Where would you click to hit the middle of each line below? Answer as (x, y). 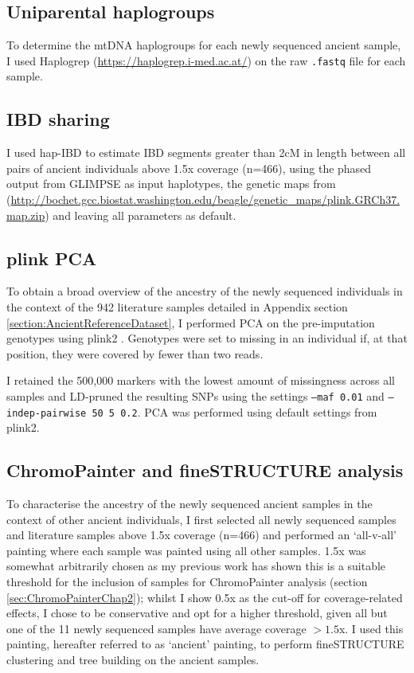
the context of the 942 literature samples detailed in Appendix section (177, 307)
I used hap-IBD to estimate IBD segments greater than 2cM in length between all (206, 153)
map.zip (26, 215)
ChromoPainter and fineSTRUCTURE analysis (205, 470)
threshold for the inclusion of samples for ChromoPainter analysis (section (187, 582)
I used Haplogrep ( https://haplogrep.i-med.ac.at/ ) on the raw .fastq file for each (206, 60)
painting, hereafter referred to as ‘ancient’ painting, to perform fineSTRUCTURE (205, 644)
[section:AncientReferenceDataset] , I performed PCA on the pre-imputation (191, 322)
